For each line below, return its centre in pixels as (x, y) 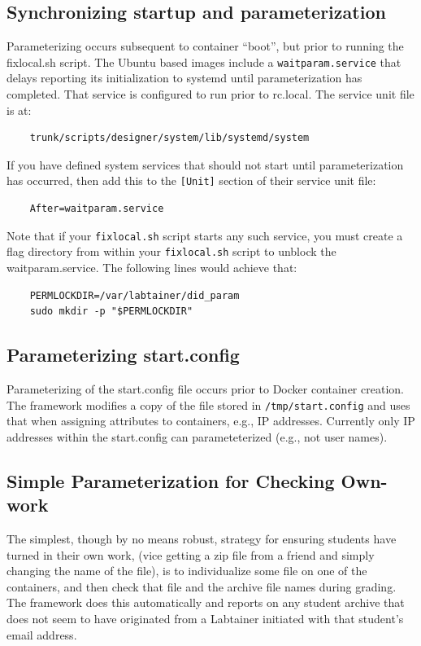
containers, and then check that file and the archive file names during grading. (202, 586)
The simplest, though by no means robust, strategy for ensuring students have (202, 538)
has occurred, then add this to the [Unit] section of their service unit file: (191, 180)
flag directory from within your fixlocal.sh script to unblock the (171, 251)
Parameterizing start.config (123, 355)
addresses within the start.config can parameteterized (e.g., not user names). (197, 436)
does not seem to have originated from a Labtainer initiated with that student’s (205, 618)
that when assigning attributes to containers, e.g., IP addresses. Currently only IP (211, 421)
